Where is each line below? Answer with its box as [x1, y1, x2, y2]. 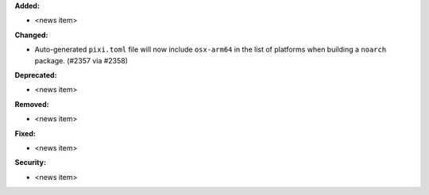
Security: [14, 158, 47, 167]
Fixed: [14, 128, 36, 138]
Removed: [14, 99, 49, 109]
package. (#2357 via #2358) [34, 55, 129, 65]
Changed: [14, 30, 48, 40]
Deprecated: [14, 70, 57, 79]
